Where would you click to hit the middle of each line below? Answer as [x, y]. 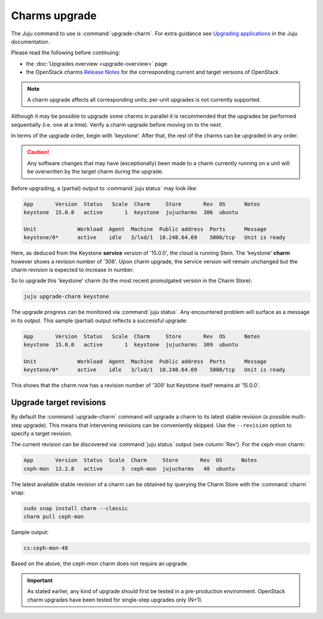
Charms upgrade [54, 16]
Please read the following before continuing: [65, 53]
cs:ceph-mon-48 [46, 548]
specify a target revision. [42, 433]
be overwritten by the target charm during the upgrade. [95, 172]
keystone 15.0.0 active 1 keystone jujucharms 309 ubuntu [131, 345]
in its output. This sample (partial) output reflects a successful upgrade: [99, 321]
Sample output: [30, 532]
